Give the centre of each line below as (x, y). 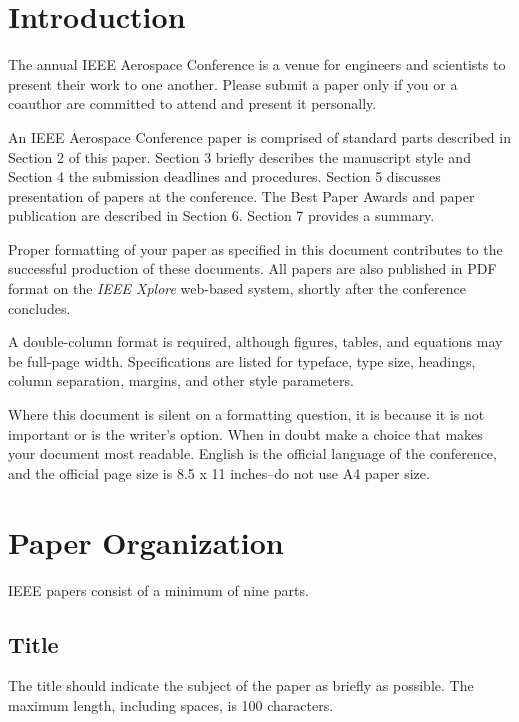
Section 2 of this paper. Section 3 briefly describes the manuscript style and (239, 156)
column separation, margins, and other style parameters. (181, 380)
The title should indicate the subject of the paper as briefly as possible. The (241, 685)
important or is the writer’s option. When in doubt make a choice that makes (245, 433)
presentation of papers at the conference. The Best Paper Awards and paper (241, 195)
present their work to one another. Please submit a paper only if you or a (233, 83)
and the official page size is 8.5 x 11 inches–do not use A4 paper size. (219, 472)
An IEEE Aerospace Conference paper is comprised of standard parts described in (259, 136)
